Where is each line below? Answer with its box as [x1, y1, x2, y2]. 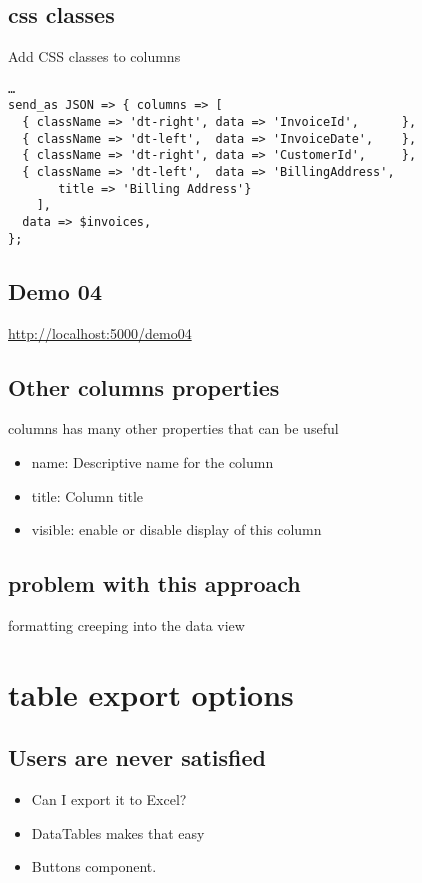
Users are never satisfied [8, 742, 266, 773]
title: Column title [31, 485, 144, 506]
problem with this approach [8, 568, 301, 599]
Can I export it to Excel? [31, 789, 187, 810]
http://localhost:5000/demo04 [8, 322, 192, 343]
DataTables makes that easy [31, 822, 205, 843]
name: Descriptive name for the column [31, 451, 274, 472]
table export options [8, 673, 294, 714]
